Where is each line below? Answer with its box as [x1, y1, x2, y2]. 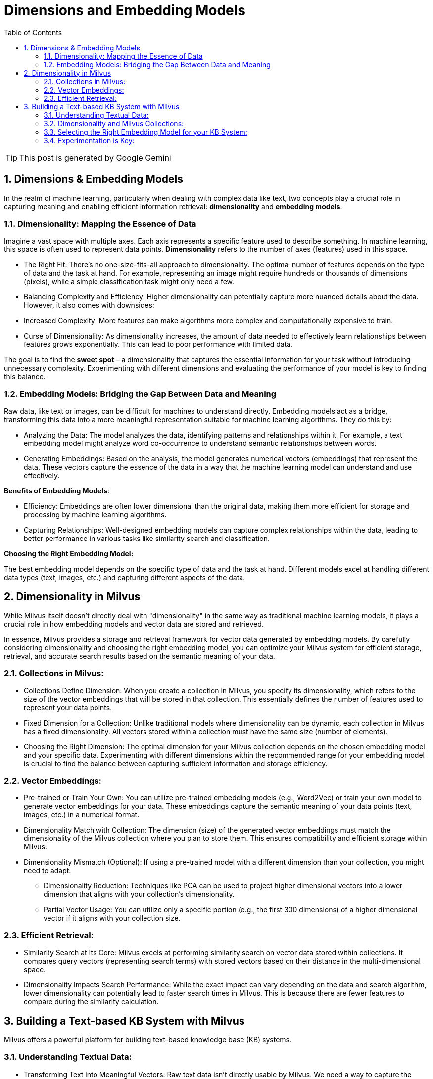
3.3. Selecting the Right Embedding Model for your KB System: [44, 127, 247, 136]
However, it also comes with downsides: [24, 301, 154, 310]
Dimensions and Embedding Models [4, 2, 246, 19]
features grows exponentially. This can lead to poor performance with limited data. [24, 340, 293, 349]
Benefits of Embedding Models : [4, 487, 110, 495]
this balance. [4, 372, 46, 381]
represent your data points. [24, 703, 112, 712]
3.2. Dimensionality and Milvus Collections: [44, 119, 184, 128]
